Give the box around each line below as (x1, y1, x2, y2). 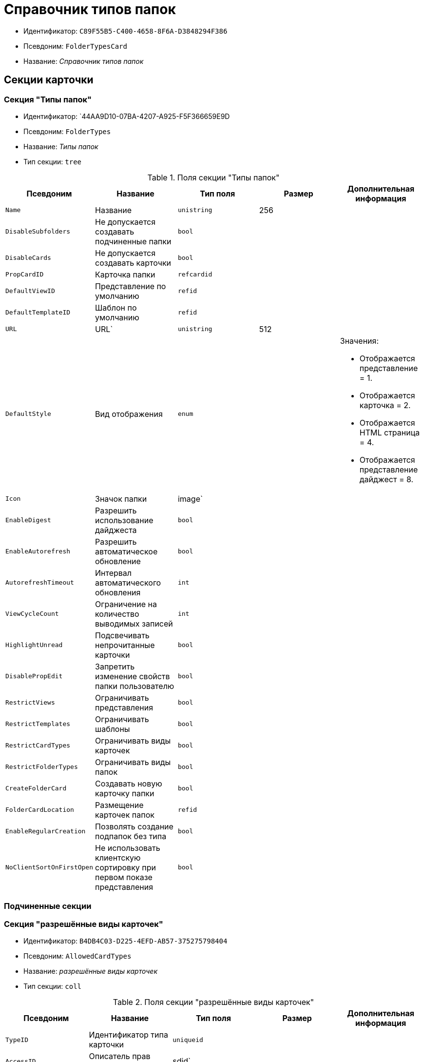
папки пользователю (95, 681, 174, 691)
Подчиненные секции (4, 901, 92, 911)
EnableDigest (5, 516, 51, 524)
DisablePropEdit (5, 672, 63, 680)
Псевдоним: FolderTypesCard (23, 41, 127, 50)
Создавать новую (95, 778, 162, 788)
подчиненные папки (95, 236, 172, 246)
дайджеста (95, 525, 137, 535)
